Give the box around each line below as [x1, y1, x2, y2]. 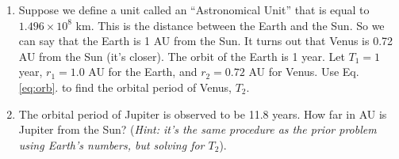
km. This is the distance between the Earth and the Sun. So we [75, 17, 385, 33]
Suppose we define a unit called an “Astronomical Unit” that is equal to [18, 2, 370, 17]
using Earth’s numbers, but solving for [18, 136, 205, 153]
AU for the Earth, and [88, 63, 198, 80]
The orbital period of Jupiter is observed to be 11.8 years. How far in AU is [18, 105, 387, 122]
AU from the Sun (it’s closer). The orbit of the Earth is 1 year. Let [18, 47, 345, 64]
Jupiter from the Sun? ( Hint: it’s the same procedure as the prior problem [18, 121, 377, 138]
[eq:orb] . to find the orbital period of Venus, [18, 78, 232, 95]
